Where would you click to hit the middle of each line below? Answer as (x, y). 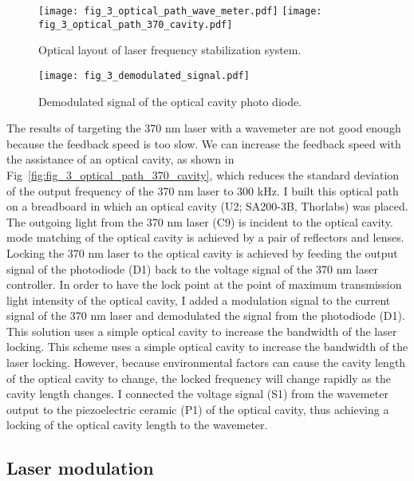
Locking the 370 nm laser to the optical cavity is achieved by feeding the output (202, 252)
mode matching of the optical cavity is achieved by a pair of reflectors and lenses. (205, 237)
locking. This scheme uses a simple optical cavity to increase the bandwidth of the (207, 347)
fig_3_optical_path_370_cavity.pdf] (136, 24)
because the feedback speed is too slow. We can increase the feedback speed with (204, 143)
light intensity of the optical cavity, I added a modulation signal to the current (199, 300)
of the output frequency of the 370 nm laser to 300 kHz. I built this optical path (203, 190)
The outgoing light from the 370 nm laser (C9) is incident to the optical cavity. (200, 221)
